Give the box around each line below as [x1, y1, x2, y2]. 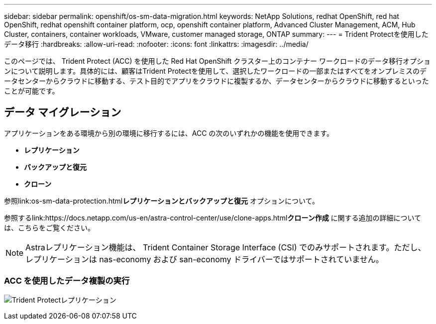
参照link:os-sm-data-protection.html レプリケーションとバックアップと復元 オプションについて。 [4, 196, 320, 205]
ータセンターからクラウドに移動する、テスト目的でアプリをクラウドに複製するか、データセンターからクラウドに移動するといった [4, 77, 429, 85]
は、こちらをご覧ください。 [4, 223, 95, 232]
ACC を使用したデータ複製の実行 [4, 276, 130, 286]
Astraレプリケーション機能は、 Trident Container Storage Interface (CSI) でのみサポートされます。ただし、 [25, 242, 426, 252]
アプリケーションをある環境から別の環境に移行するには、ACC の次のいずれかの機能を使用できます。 [4, 128, 333, 137]
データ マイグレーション [4, 106, 121, 119]
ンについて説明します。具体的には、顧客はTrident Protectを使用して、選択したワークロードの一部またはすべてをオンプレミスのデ [4, 67, 427, 75]
